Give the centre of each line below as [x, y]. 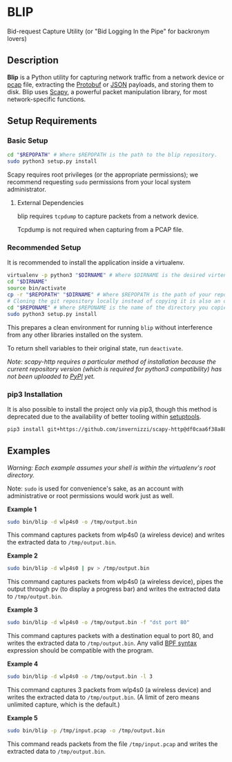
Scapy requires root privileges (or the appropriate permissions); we [103, 175]
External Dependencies [50, 203]
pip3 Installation [35, 394]
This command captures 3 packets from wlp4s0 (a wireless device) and [109, 690]
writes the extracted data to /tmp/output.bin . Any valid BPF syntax [102, 643]
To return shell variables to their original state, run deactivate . [95, 348]
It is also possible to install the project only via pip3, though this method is [112, 409]
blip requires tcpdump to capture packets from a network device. [108, 216]
